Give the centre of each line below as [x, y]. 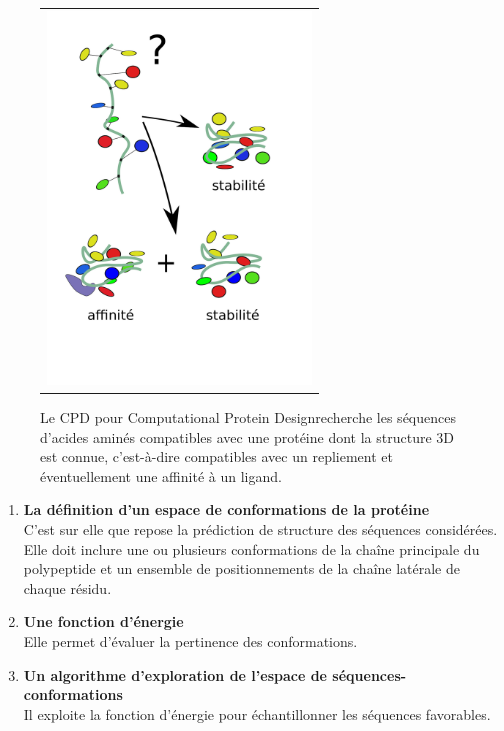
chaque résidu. [67, 587]
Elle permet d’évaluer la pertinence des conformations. [190, 640]
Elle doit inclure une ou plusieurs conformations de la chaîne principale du [251, 548]
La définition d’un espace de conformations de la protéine [226, 509]
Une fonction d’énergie [103, 621]
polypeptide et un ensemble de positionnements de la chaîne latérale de [241, 568]
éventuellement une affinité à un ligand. [161, 475]
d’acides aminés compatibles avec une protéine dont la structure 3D [247, 436]
